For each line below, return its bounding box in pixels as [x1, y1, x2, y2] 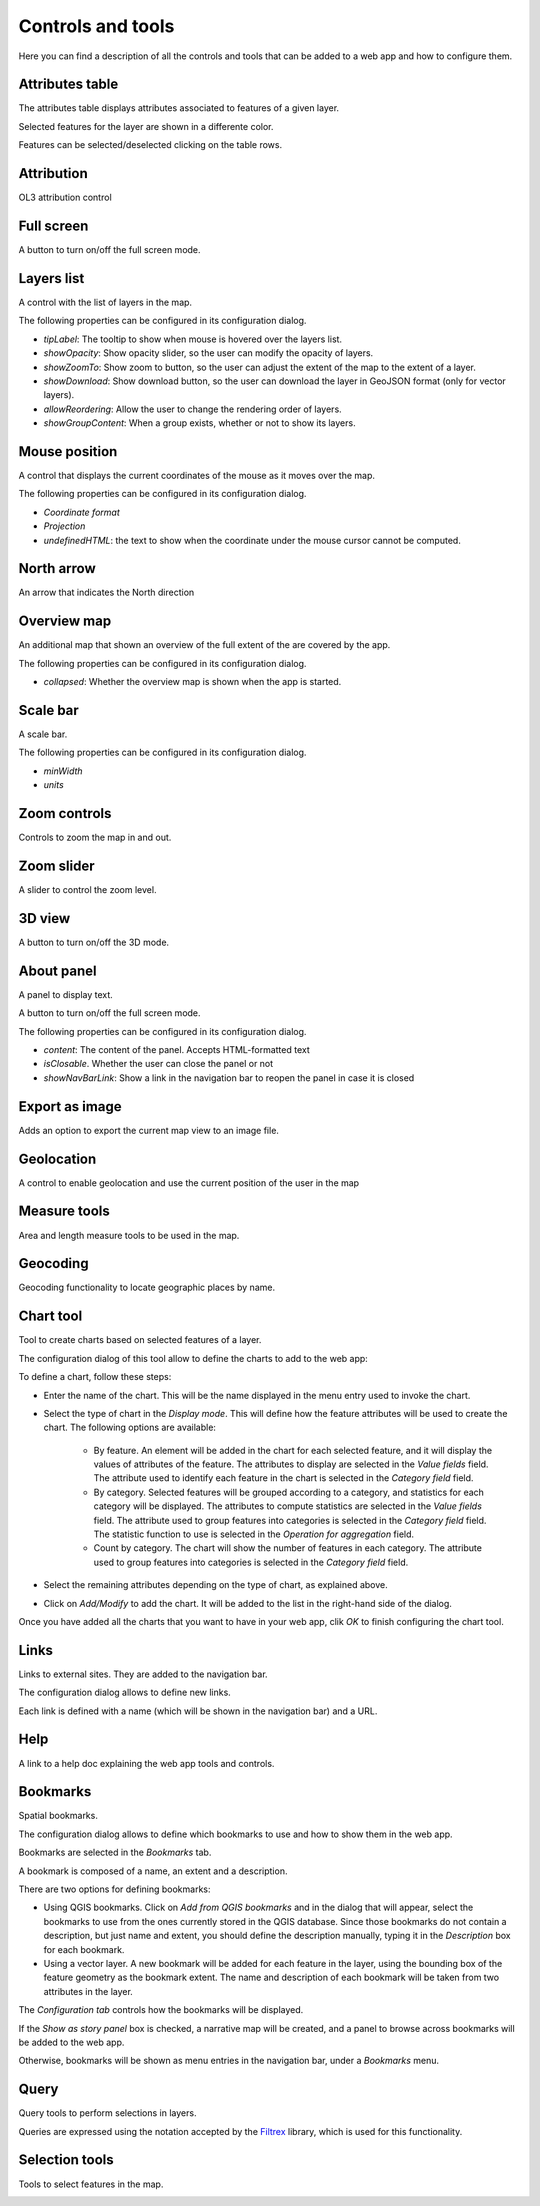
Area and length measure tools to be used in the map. [18, 1229, 240, 1241]
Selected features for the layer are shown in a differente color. [18, 120, 274, 132]
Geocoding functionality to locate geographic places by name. [18, 1281, 275, 1294]
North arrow [18, 560, 97, 577]
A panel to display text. [18, 988, 114, 1000]
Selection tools [18, 2151, 114, 2169]
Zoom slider [18, 857, 95, 874]
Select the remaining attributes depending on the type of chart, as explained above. [43, 1579, 389, 1591]
